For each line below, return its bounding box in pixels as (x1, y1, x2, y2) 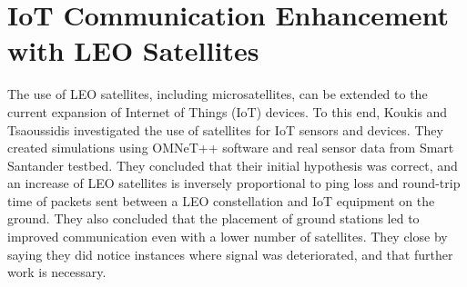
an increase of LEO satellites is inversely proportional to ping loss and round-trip (7, 173, 461, 193)
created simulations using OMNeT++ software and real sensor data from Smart (7, 138, 454, 157)
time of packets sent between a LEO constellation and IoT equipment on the (7, 191, 435, 210)
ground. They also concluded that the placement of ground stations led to (7, 209, 420, 228)
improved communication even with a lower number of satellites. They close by (7, 227, 448, 246)
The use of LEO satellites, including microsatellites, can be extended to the (7, 84, 428, 104)
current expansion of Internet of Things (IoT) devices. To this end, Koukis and (7, 102, 448, 121)
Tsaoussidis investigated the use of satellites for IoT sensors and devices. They (7, 120, 443, 139)
